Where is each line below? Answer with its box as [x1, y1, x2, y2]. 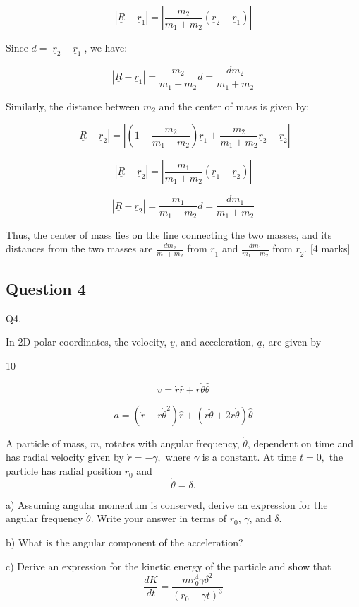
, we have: [84, 40, 128, 54]
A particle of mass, [6, 435, 87, 450]
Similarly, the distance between [6, 98, 140, 113]
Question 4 [6, 277, 86, 299]
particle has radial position [6, 464, 121, 478]
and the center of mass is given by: [159, 98, 310, 113]
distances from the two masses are [6, 241, 153, 256]
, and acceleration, [174, 334, 254, 349]
